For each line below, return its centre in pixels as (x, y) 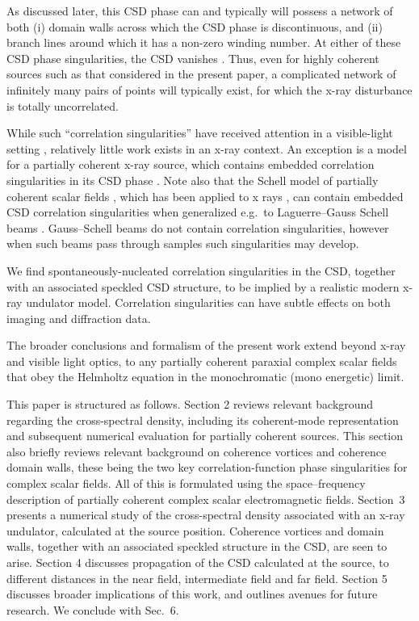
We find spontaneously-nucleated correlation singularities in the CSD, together (201, 270)
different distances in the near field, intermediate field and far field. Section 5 (197, 578)
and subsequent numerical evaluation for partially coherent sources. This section (205, 436)
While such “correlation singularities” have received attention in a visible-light (200, 133)
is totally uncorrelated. (63, 105)
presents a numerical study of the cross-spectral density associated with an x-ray (206, 515)
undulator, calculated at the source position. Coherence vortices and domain (195, 530)
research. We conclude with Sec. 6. (93, 609)
